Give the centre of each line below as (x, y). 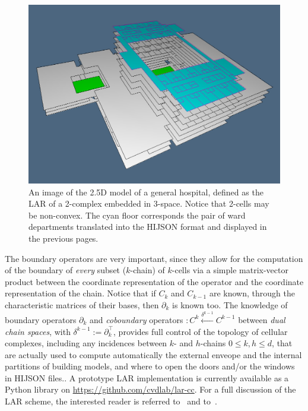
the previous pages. (63, 238)
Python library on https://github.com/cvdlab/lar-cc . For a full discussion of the (150, 389)
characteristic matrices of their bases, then (82, 304)
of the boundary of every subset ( (66, 270)
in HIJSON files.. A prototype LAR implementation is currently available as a (147, 377)
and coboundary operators (136, 319)
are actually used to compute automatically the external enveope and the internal (153, 354)
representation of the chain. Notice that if (80, 293)
